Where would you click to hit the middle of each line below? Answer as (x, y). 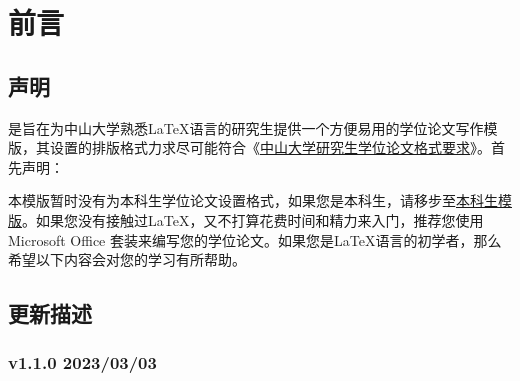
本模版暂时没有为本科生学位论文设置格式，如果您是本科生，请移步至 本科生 (253, 200)
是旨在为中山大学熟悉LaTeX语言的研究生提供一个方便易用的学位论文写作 (246, 127)
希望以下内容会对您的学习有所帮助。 (127, 259)
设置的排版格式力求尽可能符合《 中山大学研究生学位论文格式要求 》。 (270, 147)
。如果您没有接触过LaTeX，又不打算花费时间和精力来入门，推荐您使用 (253, 219)
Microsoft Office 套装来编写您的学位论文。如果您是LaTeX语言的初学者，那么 (255, 239)
